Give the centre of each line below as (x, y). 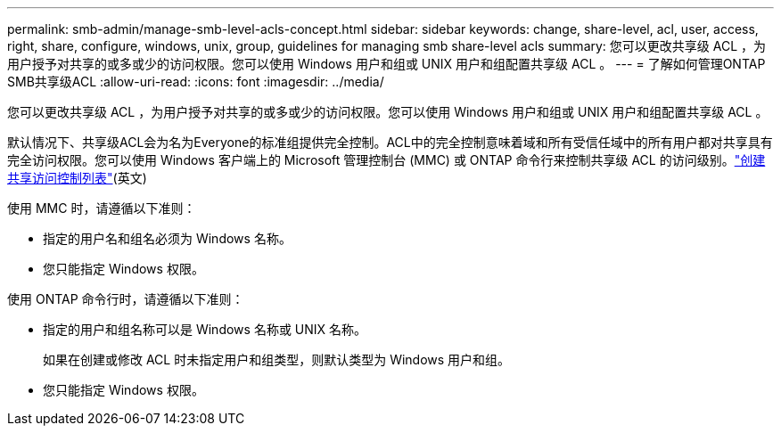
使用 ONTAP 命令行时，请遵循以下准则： (126, 299)
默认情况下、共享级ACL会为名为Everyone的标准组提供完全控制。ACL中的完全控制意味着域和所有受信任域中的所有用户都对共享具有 (390, 142)
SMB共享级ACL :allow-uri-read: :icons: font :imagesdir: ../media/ (196, 82)
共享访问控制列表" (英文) (77, 178)
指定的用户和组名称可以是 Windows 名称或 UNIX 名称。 (205, 329)
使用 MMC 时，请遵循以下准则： (102, 208)
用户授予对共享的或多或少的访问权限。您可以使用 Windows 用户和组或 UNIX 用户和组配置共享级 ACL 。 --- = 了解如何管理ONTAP (386, 64)
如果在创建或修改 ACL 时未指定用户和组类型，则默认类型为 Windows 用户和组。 (277, 359)
